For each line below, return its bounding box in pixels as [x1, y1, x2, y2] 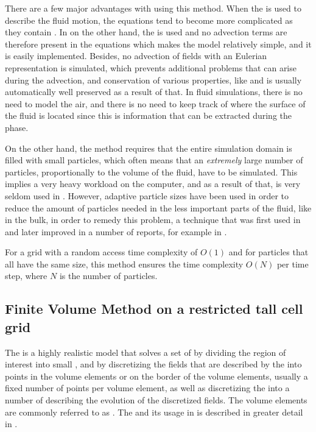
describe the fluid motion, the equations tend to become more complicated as [5, 13, 293, 26]
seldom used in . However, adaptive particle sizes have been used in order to [5, 189, 289, 202]
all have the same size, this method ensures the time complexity [5, 257, 244, 270]
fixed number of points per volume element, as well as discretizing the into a [5, 381, 290, 394]
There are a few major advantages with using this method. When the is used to [5, 2, 301, 14]
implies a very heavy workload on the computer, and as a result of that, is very [5, 177, 301, 190]
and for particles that [228, 246, 309, 258]
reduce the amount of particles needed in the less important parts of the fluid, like [5, 201, 312, 214]
